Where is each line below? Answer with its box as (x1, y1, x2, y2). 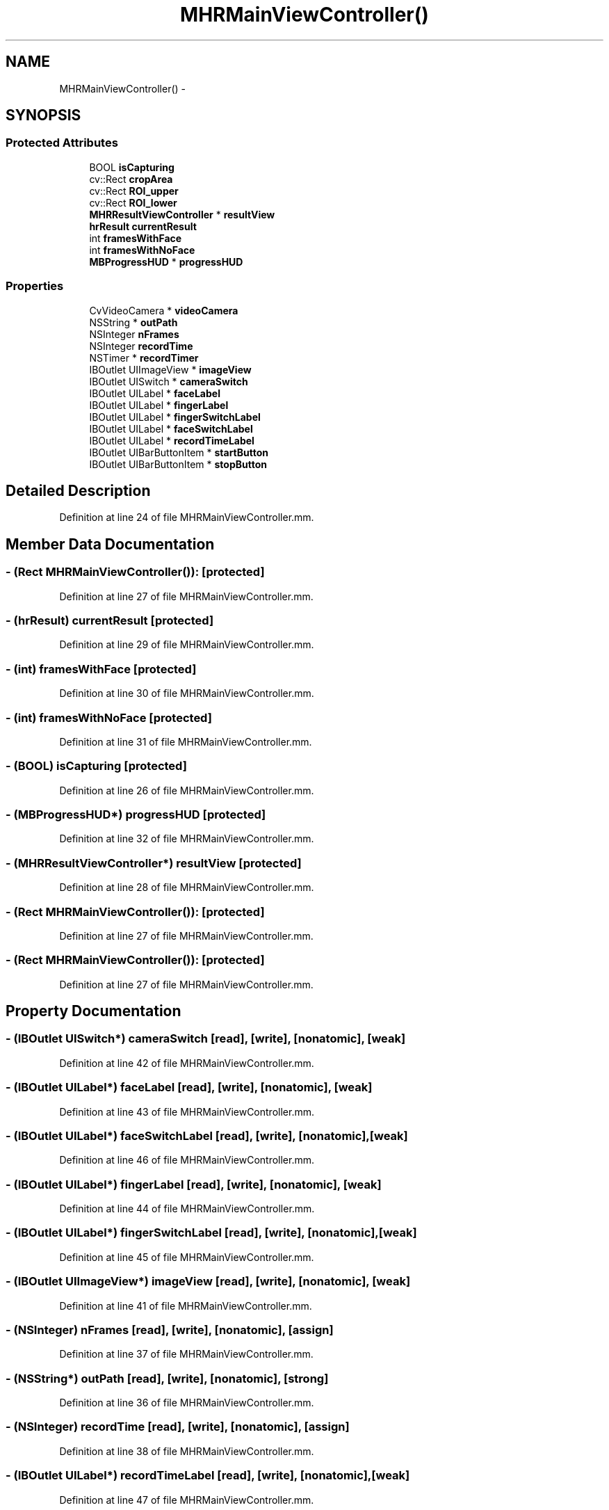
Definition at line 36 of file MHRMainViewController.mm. (59, 1397, 314, 1409)
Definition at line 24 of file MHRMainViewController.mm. (59, 511, 314, 524)
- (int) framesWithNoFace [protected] (6, 710, 212, 725)
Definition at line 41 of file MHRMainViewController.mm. (59, 1299, 312, 1312)
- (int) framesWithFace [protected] (6, 661, 197, 676)
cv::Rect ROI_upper (89, 184, 179, 197)
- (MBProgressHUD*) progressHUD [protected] (6, 808, 266, 821)
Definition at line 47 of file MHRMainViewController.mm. (59, 1493, 314, 1506)
